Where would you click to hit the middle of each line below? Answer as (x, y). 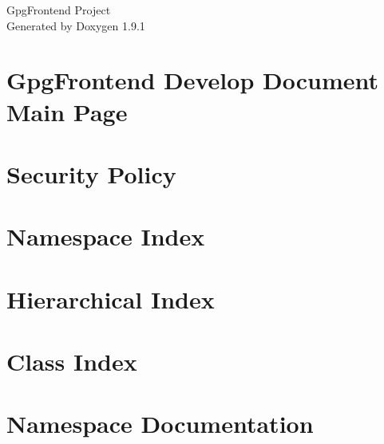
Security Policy (91, 173)
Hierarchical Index (111, 299)
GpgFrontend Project (59, 10)
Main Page (67, 111)
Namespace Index (106, 236)
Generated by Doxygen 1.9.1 (76, 25)
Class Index (72, 361)
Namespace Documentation (160, 424)
